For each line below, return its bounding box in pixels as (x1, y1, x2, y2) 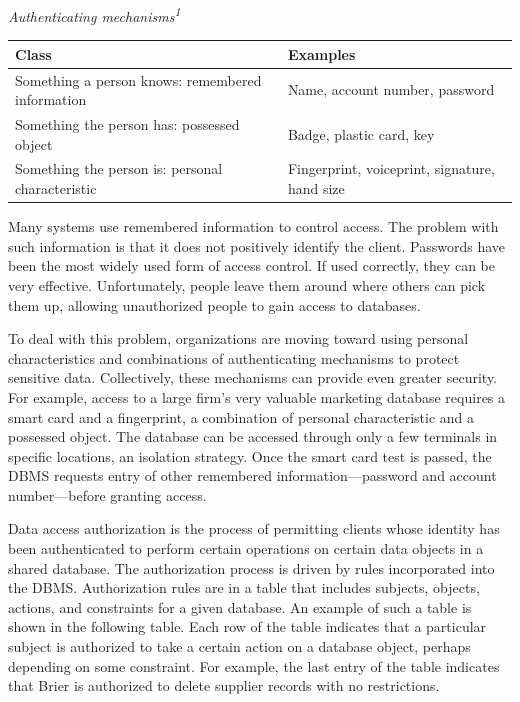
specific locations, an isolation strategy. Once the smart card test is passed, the (8, 445, 492, 466)
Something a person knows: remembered (15, 69, 262, 90)
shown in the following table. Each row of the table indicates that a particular (8, 616, 487, 637)
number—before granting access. (8, 484, 207, 505)
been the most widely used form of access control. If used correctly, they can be (8, 255, 495, 276)
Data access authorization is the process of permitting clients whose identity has (8, 518, 500, 539)
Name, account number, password (287, 79, 495, 100)
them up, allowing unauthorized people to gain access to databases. (8, 294, 421, 315)
